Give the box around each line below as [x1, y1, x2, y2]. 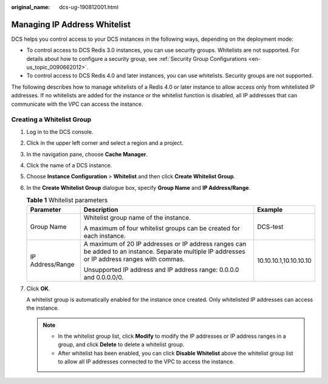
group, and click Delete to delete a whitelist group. [58, 341, 185, 348]
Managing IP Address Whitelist [11, 19, 131, 30]
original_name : [11, 4, 50, 10]
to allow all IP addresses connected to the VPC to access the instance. [58, 358, 234, 365]
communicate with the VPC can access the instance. [11, 100, 143, 108]
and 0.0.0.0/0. [83, 273, 124, 281]
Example [257, 205, 283, 214]
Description [83, 205, 118, 214]
